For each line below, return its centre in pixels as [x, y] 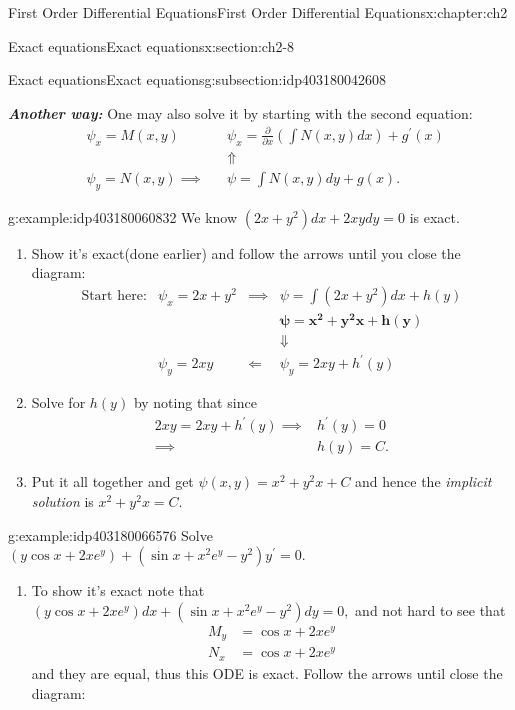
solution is [62, 501]
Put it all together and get [112, 481]
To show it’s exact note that [118, 590]
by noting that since [195, 402]
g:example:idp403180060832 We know [123, 216]
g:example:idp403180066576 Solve [110, 534]
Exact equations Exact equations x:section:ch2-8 [151, 45]
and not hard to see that [430, 609]
